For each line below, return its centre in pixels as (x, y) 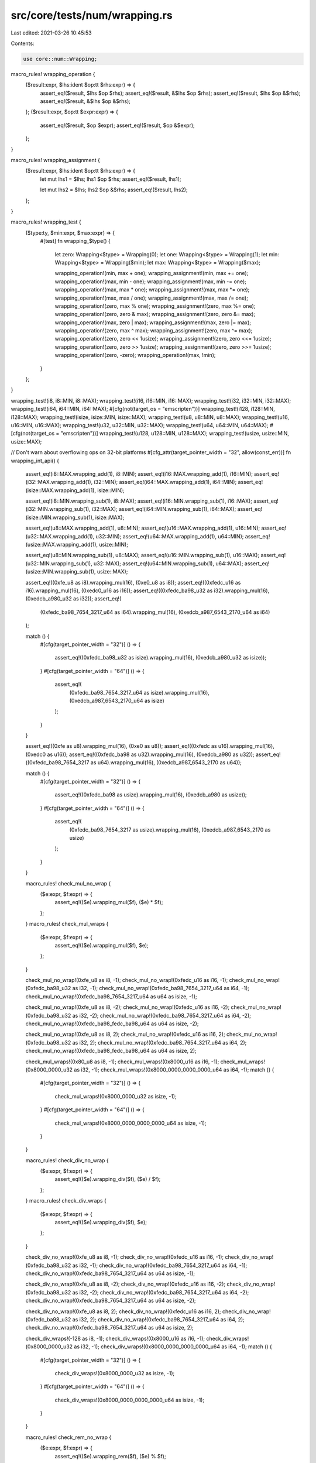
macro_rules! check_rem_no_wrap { (68, 1437)
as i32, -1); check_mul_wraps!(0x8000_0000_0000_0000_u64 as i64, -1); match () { (174, 1069)
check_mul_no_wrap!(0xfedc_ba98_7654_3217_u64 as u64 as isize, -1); (111, 996)
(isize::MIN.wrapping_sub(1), (60, 517)
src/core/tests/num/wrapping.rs (92, 15)
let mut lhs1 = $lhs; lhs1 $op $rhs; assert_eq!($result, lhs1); (111, 179)
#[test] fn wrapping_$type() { (75, 241)
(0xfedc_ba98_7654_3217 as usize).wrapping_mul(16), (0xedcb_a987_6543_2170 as (170, 830)
